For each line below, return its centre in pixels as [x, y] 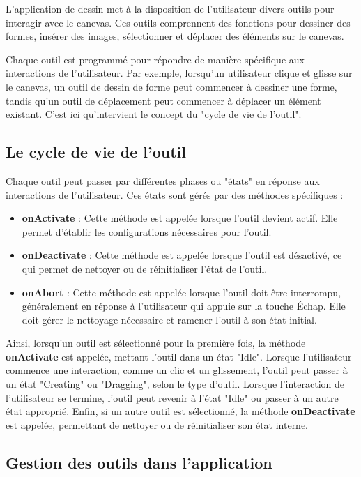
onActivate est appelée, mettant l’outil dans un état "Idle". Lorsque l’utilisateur [179, 356]
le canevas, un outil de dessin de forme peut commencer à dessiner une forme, [171, 86]
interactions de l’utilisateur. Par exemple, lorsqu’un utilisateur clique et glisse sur [179, 73]
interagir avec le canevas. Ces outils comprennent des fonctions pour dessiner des [178, 22]
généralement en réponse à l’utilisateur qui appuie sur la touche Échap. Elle [184, 306]
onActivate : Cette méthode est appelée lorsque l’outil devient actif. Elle [180, 218]
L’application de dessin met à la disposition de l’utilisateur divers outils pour [170, 8]
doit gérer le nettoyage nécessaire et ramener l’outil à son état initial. [169, 319]
